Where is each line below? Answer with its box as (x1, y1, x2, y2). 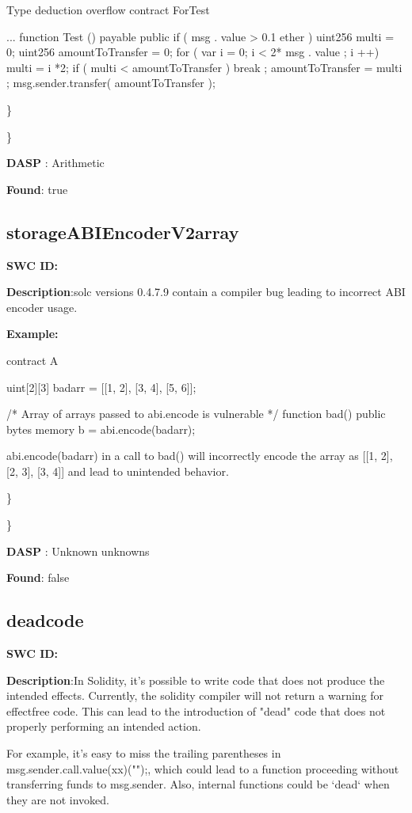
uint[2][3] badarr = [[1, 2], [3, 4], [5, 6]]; (6, 378, 196, 395)
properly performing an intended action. (6, 718, 201, 735)
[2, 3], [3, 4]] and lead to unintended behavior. (6, 462, 229, 479)
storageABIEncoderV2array (6, 219, 239, 244)
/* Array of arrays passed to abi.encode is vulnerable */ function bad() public (6, 405, 386, 422)
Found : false (6, 569, 70, 586)
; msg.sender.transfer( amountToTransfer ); (6, 74, 216, 91)
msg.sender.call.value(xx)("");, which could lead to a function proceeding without (6, 760, 399, 777)
